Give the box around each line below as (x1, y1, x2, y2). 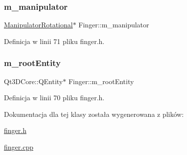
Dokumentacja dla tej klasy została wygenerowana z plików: (4, 109, 184, 119)
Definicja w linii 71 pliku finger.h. (4, 36, 105, 46)
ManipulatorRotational (4, 20, 73, 30)
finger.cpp (4, 142, 33, 152)
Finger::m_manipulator (78, 20, 149, 30)
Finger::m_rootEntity (68, 76, 134, 86)
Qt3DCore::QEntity (4, 76, 63, 86)
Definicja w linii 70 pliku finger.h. (4, 92, 105, 103)
